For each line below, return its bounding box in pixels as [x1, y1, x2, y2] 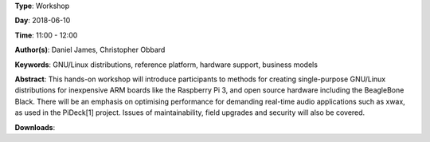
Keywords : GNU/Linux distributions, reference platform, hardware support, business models [14, 60, 319, 69]
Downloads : [14, 122, 56, 132]
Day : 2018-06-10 [14, 16, 71, 26]
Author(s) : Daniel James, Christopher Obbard [14, 45, 166, 55]
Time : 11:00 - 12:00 [14, 30, 78, 40]
